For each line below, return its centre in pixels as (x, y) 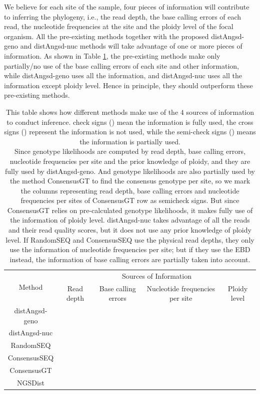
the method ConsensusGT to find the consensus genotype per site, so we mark (130, 181)
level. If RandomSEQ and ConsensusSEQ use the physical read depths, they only (130, 239)
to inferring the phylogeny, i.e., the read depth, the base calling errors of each (123, 16)
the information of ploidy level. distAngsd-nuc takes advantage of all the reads (130, 220)
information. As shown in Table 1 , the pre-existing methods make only (112, 55)
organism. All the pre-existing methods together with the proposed (106, 36)
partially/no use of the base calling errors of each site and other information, (121, 65)
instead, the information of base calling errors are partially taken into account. (130, 259)
